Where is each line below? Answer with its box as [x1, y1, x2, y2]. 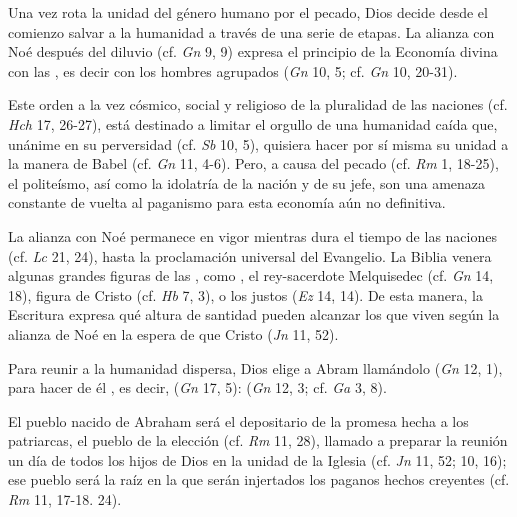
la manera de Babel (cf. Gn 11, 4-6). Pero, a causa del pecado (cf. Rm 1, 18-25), [8, 153, 499, 174]
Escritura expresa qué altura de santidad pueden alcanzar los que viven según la [8, 304, 500, 325]
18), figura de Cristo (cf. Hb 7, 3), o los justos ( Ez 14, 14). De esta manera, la [8, 284, 483, 305]
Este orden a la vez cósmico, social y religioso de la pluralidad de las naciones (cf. [8, 94, 508, 115]
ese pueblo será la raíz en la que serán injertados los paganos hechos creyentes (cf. [8, 469, 510, 490]
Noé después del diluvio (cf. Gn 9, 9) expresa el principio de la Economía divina [8, 41, 498, 62]
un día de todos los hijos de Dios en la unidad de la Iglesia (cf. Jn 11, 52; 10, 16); [8, 449, 507, 470]
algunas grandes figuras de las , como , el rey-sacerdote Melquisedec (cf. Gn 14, [8, 265, 494, 286]
